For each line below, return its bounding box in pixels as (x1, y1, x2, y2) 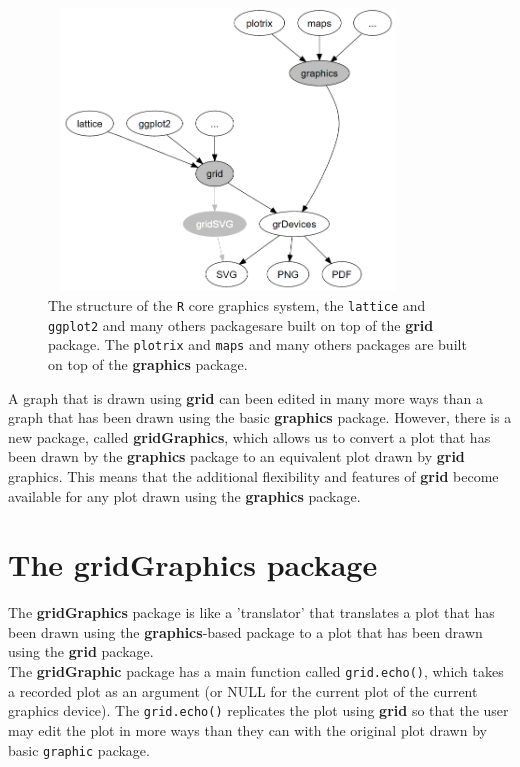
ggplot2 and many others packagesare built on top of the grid (48, 314, 434, 335)
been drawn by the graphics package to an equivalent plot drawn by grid (8, 446, 465, 467)
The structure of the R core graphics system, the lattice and (48, 295, 426, 316)
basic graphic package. (8, 739, 150, 760)
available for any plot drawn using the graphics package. (8, 485, 361, 506)
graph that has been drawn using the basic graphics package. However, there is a (8, 407, 512, 428)
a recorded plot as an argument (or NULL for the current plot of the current (8, 680, 478, 701)
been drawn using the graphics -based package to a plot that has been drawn (8, 621, 483, 642)
